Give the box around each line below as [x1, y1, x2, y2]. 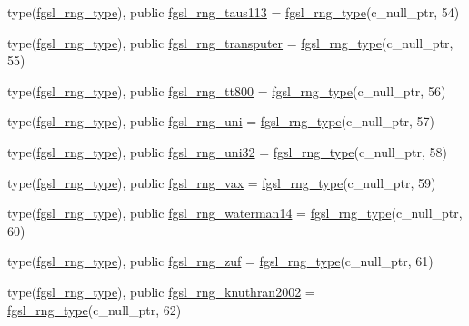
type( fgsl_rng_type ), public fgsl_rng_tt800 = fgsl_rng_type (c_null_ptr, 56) [7, 81, 446, 100]
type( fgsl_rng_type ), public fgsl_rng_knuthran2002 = [7, 282, 315, 301]
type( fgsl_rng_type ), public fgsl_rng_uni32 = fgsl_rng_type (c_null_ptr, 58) [7, 142, 447, 161]
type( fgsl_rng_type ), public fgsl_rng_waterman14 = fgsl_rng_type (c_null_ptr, [7, 203, 463, 222]
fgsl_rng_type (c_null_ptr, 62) [7, 300, 182, 319]
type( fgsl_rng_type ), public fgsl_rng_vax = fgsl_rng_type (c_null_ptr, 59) [7, 173, 436, 192]
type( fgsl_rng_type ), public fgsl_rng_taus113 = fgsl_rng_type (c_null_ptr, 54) [7, 3, 460, 21]
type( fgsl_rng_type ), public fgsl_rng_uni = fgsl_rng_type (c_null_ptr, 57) [7, 112, 434, 131]
